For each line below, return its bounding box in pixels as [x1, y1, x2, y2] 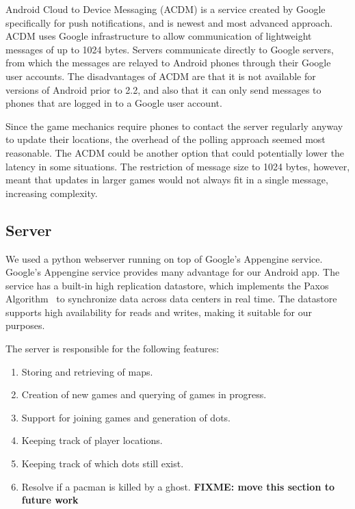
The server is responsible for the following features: [5, 341, 220, 356]
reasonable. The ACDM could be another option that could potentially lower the [5, 145, 345, 159]
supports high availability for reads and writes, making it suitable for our [5, 304, 312, 319]
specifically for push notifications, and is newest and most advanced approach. [5, 15, 333, 29]
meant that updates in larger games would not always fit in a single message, [5, 172, 328, 187]
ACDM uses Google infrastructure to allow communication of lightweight [5, 29, 312, 43]
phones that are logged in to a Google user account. [5, 96, 222, 110]
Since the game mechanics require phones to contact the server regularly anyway [5, 118, 343, 133]
